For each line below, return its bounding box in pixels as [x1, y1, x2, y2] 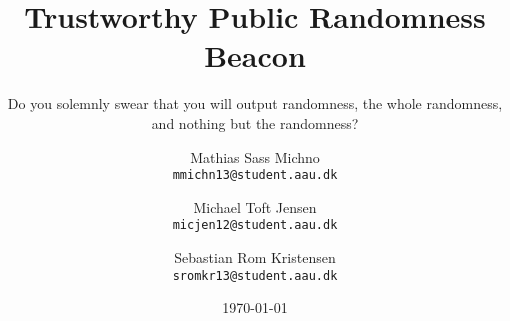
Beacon [204, 35, 306, 76]
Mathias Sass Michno [190, 146, 320, 167]
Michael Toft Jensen [193, 196, 317, 217]
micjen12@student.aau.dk [172, 218, 338, 233]
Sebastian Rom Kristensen [174, 247, 336, 267]
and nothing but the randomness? [151, 112, 359, 133]
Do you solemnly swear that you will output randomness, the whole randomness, [7, 93, 503, 114]
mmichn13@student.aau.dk [172, 168, 338, 183]
